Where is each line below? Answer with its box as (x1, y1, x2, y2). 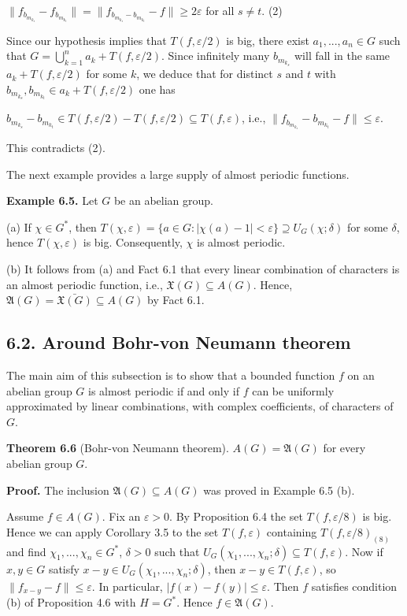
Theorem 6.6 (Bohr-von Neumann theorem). (6, 440, 229, 456)
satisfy (48, 560, 80, 577)
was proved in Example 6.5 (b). (203, 481, 355, 498)
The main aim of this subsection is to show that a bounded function (6, 366, 335, 383)
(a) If (6, 218, 31, 235)
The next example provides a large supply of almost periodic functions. (6, 165, 350, 182)
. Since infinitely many (161, 47, 270, 64)
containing (266, 523, 317, 540)
